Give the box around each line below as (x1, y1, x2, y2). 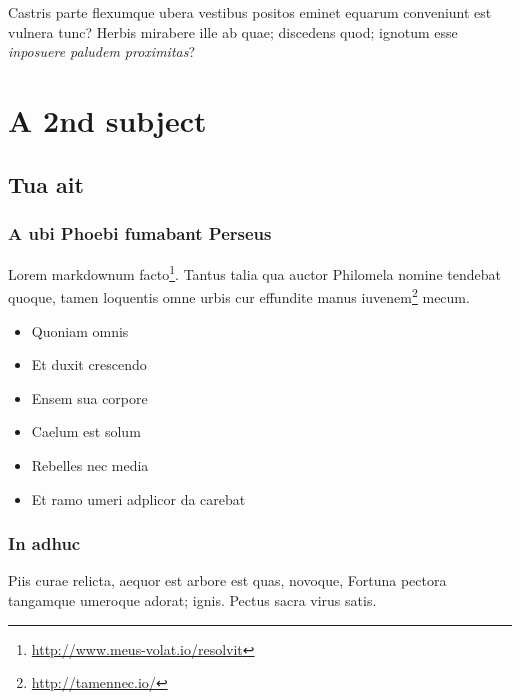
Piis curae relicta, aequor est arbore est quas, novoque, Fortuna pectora (8, 570, 447, 591)
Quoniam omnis (31, 320, 129, 341)
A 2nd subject (8, 99, 207, 140)
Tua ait (8, 168, 84, 199)
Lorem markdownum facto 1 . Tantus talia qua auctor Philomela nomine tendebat (8, 261, 501, 284)
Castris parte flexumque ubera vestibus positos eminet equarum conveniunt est (8, 2, 492, 22)
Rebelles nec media (31, 455, 149, 476)
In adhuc (8, 531, 81, 556)
